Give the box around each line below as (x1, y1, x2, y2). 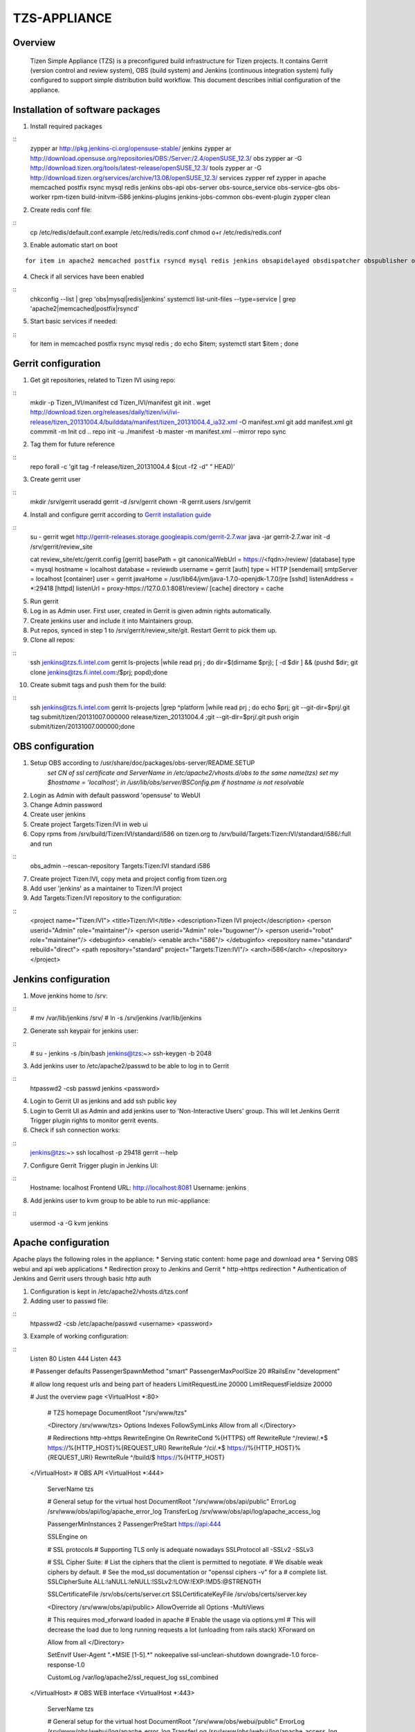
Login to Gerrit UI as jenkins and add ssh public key (30, 1097, 177, 1105)
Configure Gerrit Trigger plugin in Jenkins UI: (30, 1161, 158, 1169)
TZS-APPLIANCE (12, 10, 112, 26)
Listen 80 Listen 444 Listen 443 (30, 1354, 121, 1363)
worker (30, 193, 50, 201)
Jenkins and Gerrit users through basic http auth (12, 1275, 151, 1283)
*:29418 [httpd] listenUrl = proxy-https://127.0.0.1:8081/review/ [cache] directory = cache (30, 584, 284, 592)
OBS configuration (12, 741, 95, 752)
